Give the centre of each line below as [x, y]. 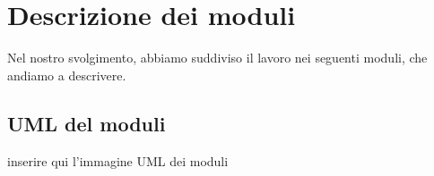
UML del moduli [87, 123]
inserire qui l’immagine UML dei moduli [118, 160]
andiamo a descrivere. [67, 75]
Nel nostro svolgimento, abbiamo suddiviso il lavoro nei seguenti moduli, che [217, 58]
